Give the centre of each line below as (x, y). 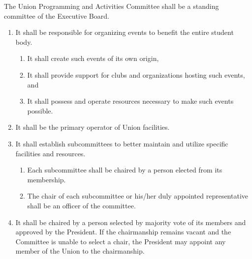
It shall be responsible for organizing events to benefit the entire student (125, 32)
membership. (47, 179)
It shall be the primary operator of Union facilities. (93, 127)
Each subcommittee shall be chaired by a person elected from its (125, 170)
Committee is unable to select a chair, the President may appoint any (121, 241)
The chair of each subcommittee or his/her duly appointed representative (138, 196)
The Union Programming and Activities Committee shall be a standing (111, 6)
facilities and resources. (50, 153)
